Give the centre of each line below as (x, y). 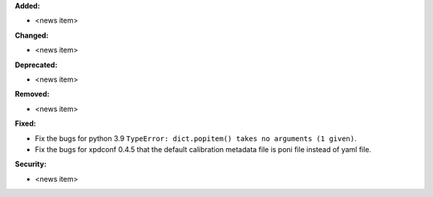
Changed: (32, 35)
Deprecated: (36, 65)
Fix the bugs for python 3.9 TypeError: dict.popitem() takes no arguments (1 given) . (196, 138)
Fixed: (25, 123)
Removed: (32, 94)
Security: (31, 164)
